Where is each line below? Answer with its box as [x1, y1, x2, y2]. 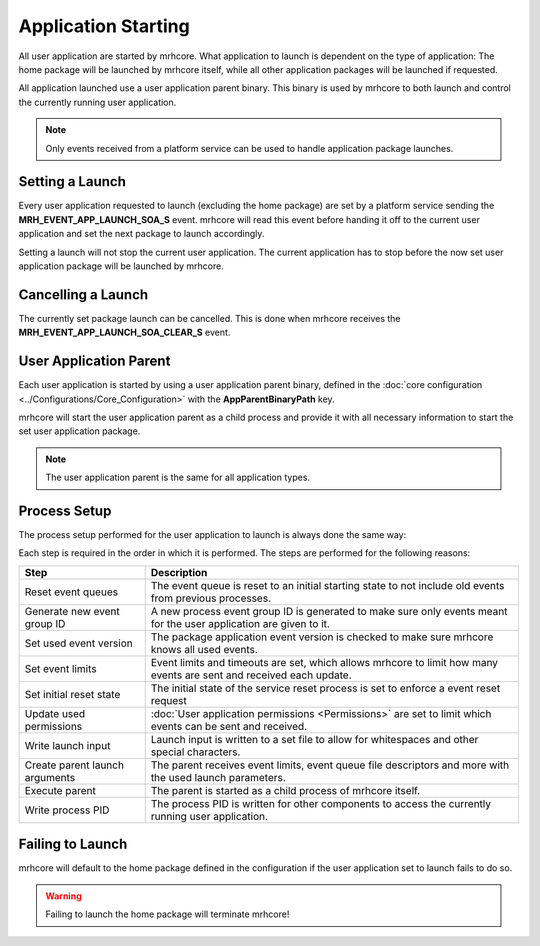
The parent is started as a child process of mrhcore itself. [150, 783, 421, 797]
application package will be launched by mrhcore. [18, 260, 224, 272]
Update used [24, 706, 86, 720]
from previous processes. [150, 591, 272, 605]
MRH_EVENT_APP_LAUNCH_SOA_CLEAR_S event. [18, 326, 231, 339]
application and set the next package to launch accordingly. [18, 228, 265, 240]
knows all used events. [150, 642, 259, 656]
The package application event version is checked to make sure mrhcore [150, 630, 494, 644]
